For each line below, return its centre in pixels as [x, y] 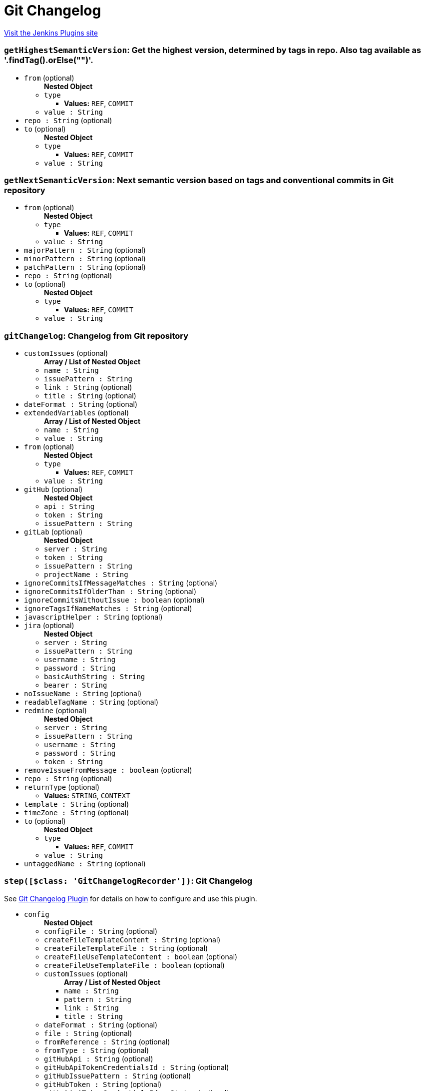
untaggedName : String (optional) [85, 864]
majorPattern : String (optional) [85, 250]
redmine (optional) [55, 710]
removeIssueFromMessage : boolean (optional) [108, 770]
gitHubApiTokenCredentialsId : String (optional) [137, 1067]
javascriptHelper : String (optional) [93, 617]
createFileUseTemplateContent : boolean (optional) [141, 956]
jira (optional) [49, 625]
